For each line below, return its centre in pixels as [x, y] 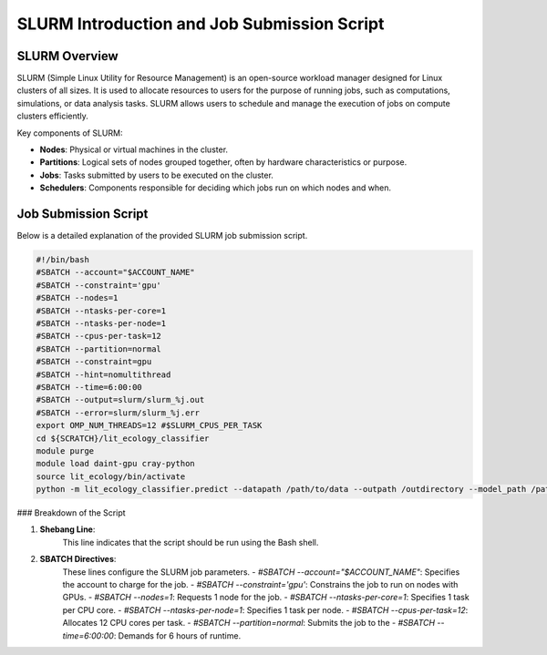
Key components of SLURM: [70, 133]
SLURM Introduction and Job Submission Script [201, 24]
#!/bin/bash [63, 260]
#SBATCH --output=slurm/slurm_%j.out [120, 400]
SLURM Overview [67, 56]
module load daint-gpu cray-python [115, 464]
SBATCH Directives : [78, 559]
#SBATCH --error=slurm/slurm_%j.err [118, 413]
